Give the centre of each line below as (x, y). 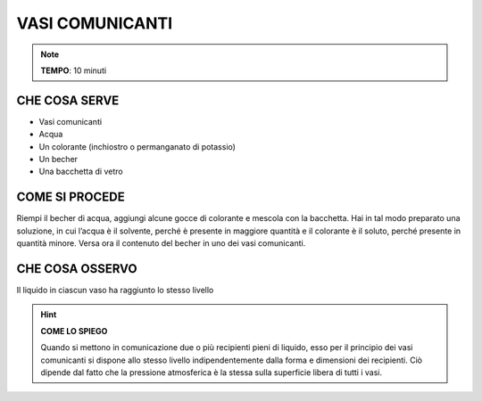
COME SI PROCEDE (71, 197)
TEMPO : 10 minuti (74, 70)
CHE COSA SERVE (68, 100)
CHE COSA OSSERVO (77, 269)
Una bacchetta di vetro (81, 172)
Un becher (58, 160)
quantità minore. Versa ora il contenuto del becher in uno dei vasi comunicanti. (161, 243)
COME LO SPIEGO (74, 331)
